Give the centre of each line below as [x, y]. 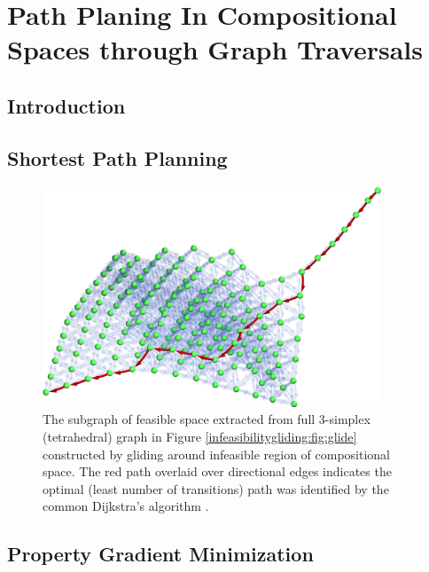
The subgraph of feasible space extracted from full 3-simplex [207, 419]
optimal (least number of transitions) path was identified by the [216, 488]
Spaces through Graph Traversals [215, 49]
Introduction [66, 105]
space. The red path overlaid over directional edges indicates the [217, 471]
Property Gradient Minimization [160, 554]
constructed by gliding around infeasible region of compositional [217, 454]
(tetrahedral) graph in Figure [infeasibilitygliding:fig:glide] [200, 436]
